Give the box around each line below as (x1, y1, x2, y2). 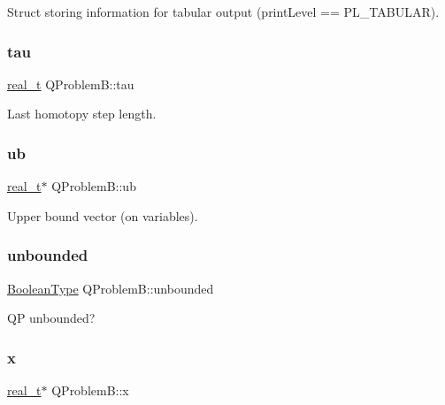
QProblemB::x (51, 381, 129, 400)
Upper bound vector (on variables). (7, 206, 198, 225)
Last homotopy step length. (7, 104, 157, 123)
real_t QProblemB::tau (7, 74, 134, 93)
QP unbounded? (7, 309, 96, 327)
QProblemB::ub (51, 177, 136, 195)
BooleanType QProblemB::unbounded (7, 279, 214, 297)
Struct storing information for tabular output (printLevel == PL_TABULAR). (7, 3, 440, 20)
